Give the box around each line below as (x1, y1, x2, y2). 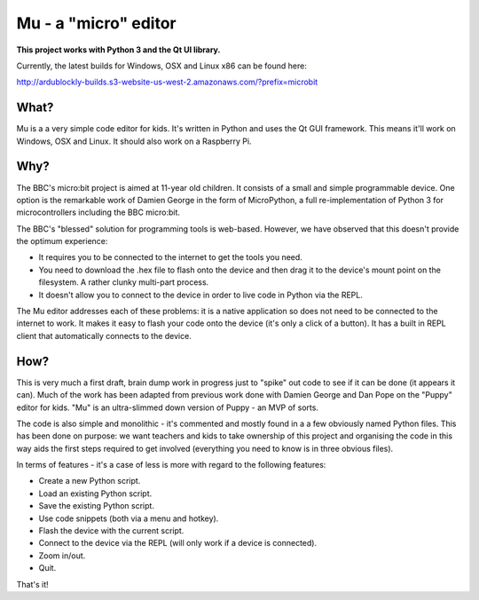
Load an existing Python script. (38, 488, 153, 499)
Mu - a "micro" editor (16, 13, 177, 33)
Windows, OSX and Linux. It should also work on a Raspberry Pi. (16, 136, 252, 146)
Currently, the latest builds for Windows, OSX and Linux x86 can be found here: (16, 60, 308, 71)
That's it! (16, 579, 49, 589)
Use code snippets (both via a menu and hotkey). (38, 513, 219, 524)
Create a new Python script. (38, 476, 141, 486)
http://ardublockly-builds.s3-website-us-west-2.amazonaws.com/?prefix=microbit (16, 76, 318, 88)
